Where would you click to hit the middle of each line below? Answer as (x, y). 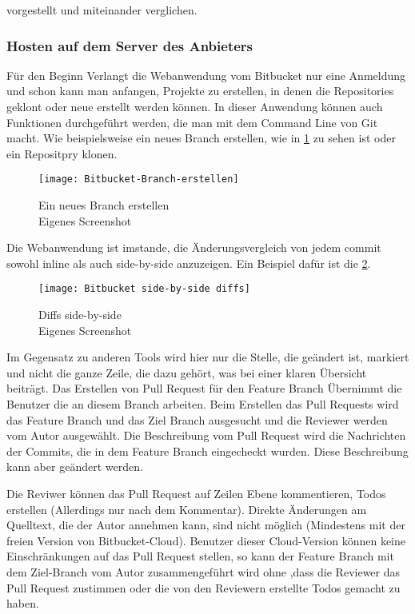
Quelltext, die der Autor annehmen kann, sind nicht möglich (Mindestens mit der (206, 525)
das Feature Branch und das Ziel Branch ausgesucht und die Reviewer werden (197, 419)
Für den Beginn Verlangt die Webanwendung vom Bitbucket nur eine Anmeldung (206, 75)
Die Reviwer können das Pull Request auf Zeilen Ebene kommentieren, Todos (196, 493)
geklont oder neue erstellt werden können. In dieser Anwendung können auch (195, 106)
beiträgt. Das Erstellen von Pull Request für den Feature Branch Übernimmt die (204, 388)
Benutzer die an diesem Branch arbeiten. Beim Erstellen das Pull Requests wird (203, 404)
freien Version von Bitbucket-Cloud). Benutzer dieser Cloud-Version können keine (206, 540)
